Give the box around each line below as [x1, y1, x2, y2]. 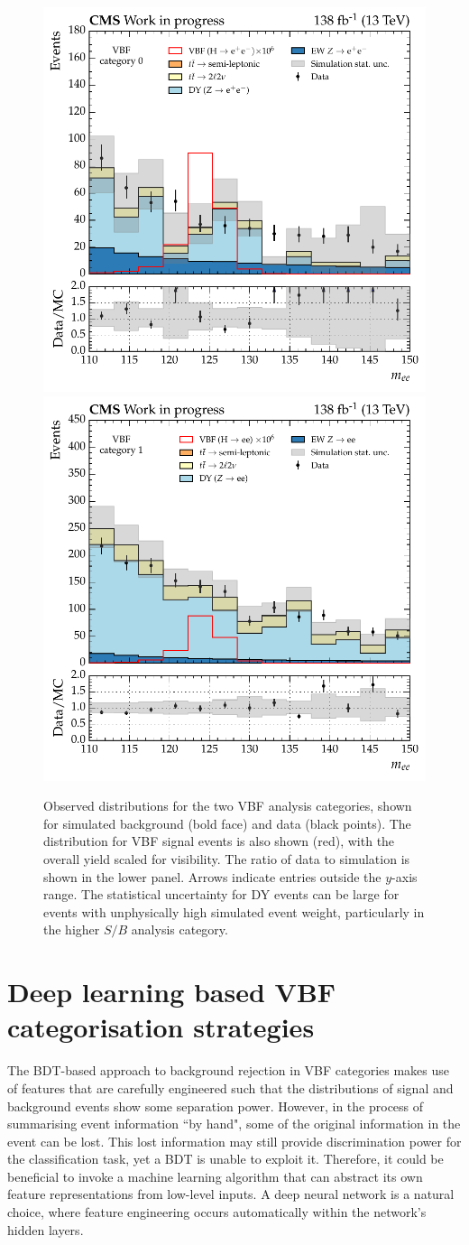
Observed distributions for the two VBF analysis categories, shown [43, 796, 412, 815]
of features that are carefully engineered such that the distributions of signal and [7, 1078, 454, 1097]
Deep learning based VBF [7, 973, 336, 1010]
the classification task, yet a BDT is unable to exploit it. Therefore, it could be [7, 1149, 444, 1168]
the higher [43, 920, 100, 939]
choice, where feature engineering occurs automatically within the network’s [7, 1203, 427, 1222]
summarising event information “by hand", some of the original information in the [7, 1114, 461, 1133]
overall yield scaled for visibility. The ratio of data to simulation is [43, 850, 410, 869]
